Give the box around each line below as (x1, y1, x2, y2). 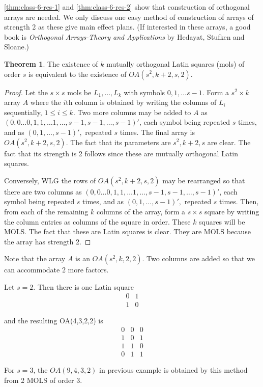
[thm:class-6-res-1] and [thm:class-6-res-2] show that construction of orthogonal (4, 2, 250, 12)
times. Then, (219, 196, 259, 207)
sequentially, (4, 106, 42, 117)
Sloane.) (4, 41, 30, 52)
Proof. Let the (4, 87, 48, 97)
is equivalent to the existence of (28, 68, 127, 79)
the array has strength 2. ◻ (4, 236, 91, 246)
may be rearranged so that (162, 175, 245, 185)
